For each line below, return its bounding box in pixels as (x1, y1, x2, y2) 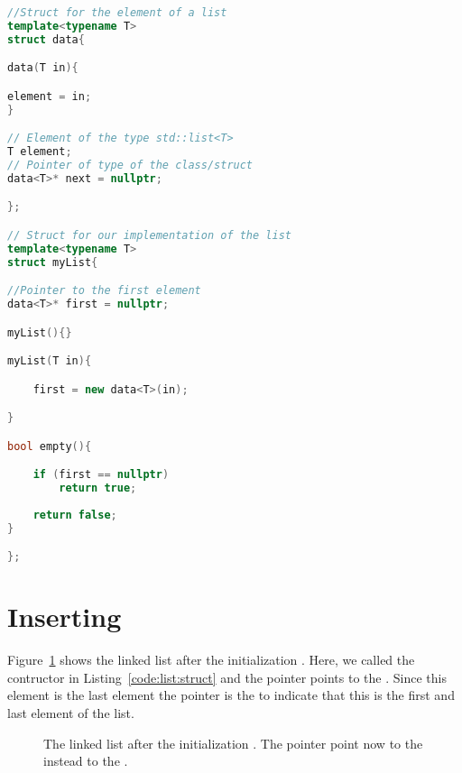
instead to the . (43, 751, 128, 770)
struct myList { (7, 255, 98, 269)
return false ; (32, 508, 117, 521)
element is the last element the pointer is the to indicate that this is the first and (7, 686, 455, 704)
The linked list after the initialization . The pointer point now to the (43, 733, 423, 752)
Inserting (7, 598, 122, 635)
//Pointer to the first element (7, 284, 201, 298)
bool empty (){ (7, 439, 92, 453)
